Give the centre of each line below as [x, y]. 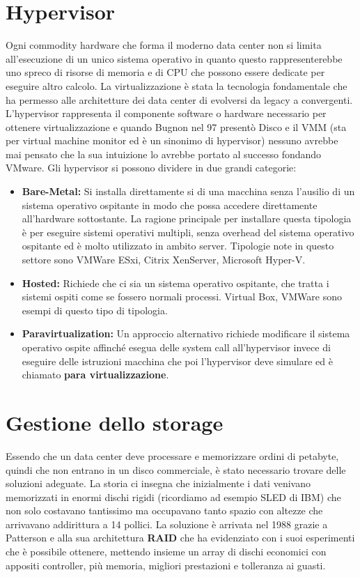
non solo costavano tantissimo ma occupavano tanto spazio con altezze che [164, 510]
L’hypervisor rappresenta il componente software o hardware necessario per [166, 113]
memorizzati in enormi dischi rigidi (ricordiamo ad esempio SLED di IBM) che [173, 497]
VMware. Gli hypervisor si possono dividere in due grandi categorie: [151, 168]
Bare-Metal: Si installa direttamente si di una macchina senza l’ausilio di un [188, 191]
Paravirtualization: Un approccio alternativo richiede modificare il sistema [186, 333]
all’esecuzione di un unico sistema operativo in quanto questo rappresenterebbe [174, 58]
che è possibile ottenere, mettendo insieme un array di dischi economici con [166, 552]
